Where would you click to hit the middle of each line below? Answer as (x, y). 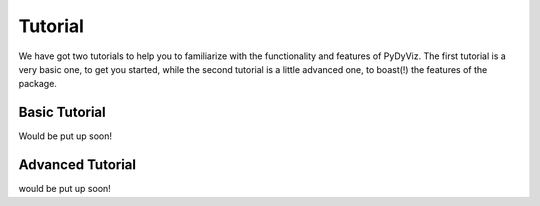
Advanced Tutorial (77, 165)
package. (37, 84)
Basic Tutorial (62, 112)
